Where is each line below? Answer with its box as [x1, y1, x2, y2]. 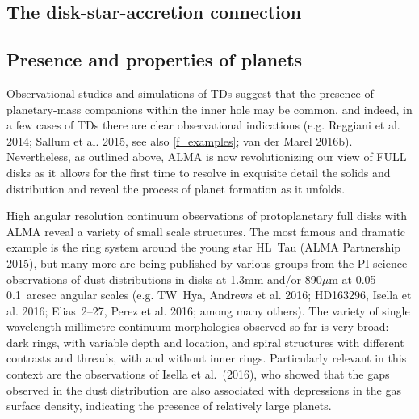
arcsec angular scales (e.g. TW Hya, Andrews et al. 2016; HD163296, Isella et [26, 286, 412, 303]
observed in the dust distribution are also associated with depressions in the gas [6, 381, 401, 398]
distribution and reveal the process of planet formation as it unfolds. [6, 180, 346, 197]
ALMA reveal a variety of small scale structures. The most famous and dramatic [6, 222, 405, 239]
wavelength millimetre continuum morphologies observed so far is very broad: [6, 318, 389, 335]
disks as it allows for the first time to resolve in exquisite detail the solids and [6, 163, 391, 180]
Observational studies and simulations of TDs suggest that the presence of [6, 84, 374, 101]
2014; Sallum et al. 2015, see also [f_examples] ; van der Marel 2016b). [6, 132, 353, 149]
